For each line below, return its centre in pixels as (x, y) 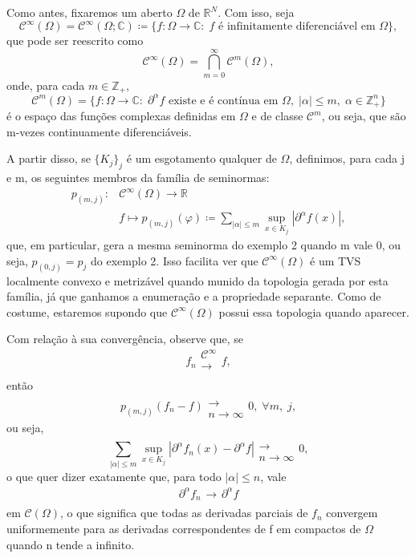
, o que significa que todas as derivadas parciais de (184, 513)
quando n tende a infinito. (71, 544)
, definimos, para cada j (347, 158)
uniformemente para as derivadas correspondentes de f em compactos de (184, 528)
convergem (352, 513)
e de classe (277, 116)
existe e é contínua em (223, 101)
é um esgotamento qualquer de (201, 158)
